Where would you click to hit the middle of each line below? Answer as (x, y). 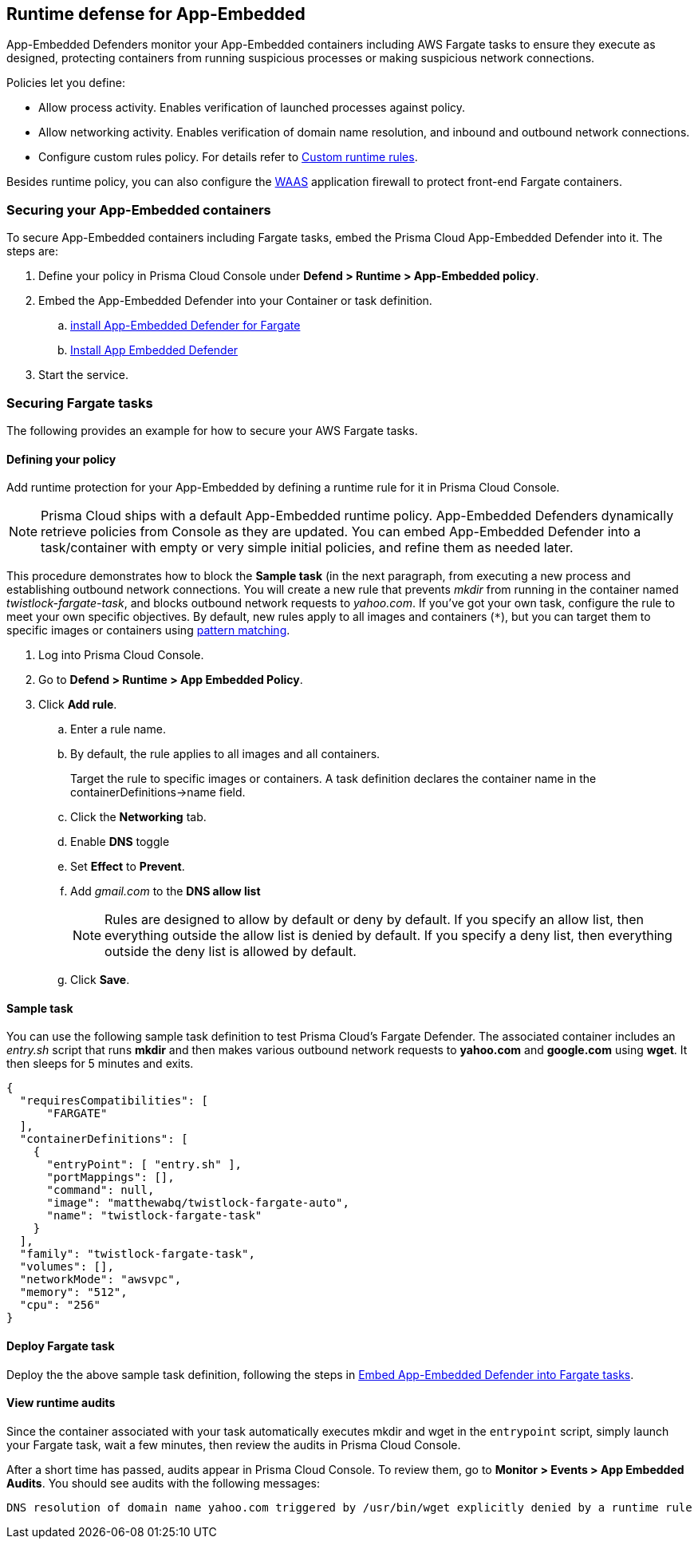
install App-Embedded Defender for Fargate (185, 326)
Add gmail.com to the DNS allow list (166, 891)
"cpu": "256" (60, 1305)
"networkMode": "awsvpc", (101, 1280)
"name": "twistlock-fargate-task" (154, 1216)
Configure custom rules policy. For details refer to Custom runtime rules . (228, 157)
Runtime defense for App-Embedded (156, 14)
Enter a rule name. (118, 729)
